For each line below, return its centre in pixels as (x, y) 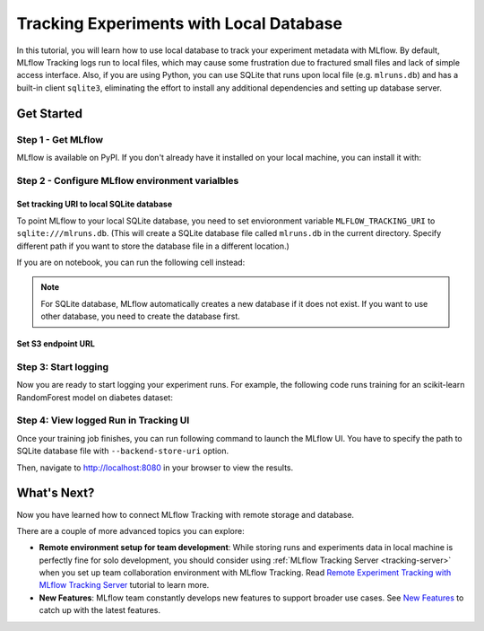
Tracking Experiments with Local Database (179, 23)
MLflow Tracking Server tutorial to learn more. (124, 585)
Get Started (49, 114)
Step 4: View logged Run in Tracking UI (103, 420)
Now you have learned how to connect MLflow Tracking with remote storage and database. (185, 514)
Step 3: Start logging (63, 366)
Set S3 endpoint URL (56, 344)
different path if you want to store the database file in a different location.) (153, 246)
